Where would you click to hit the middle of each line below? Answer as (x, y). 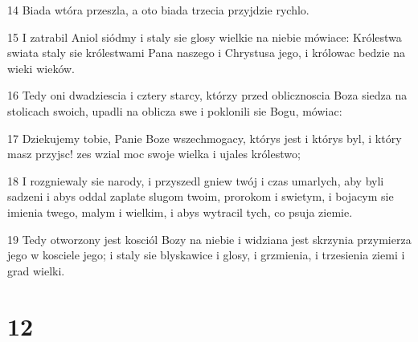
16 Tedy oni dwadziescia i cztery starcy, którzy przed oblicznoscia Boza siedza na (207, 95)
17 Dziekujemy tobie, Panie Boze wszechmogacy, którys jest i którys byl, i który (205, 138)
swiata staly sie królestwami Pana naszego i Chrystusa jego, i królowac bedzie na (207, 53)
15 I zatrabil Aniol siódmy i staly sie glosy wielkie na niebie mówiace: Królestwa (205, 37)
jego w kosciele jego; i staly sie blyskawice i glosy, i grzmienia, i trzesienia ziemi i (206, 255)
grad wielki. (36, 270)
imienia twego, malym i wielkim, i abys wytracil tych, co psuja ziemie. (180, 212)
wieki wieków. (41, 68)
